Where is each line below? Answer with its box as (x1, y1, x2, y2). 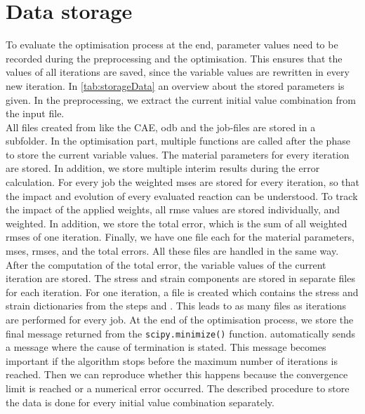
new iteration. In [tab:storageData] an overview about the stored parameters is (6, 78, 345, 93)
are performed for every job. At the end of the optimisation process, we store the (6, 312, 354, 326)
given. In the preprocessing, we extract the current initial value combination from (6, 92, 356, 107)
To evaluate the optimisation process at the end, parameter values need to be (6, 37, 338, 52)
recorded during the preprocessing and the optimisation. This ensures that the (6, 51, 343, 65)
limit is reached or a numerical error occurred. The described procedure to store (6, 381, 350, 396)
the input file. (6, 106, 65, 121)
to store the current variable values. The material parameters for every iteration (6, 147, 350, 161)
